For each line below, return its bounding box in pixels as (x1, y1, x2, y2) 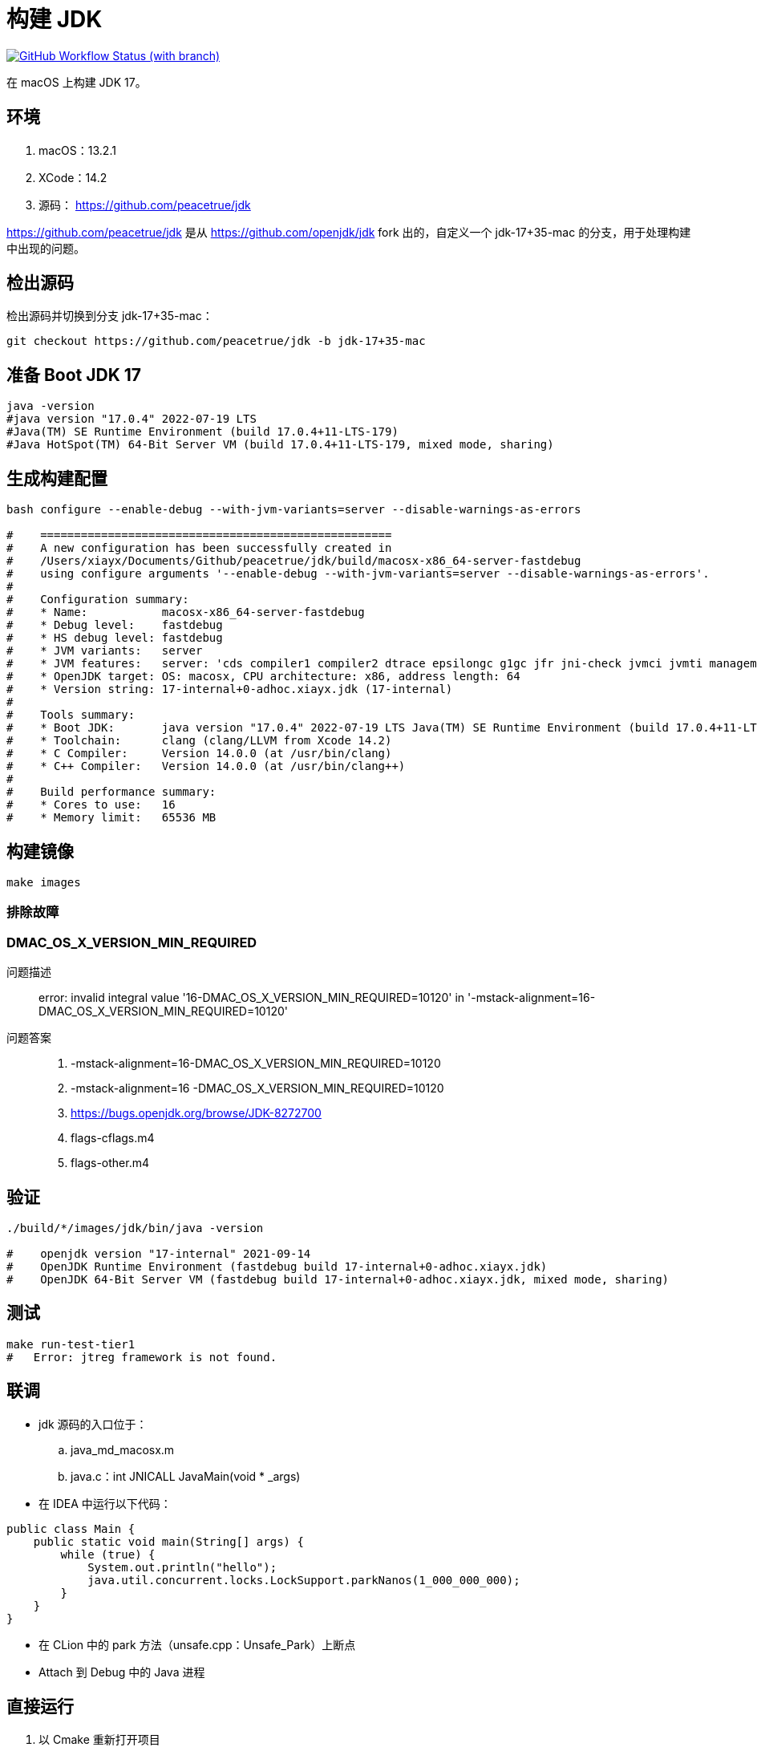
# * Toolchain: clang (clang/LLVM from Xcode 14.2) (6, 734, 392, 748)
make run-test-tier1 (6, 1337, 136, 1351)
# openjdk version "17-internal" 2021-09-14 (6, 1246, 311, 1260)
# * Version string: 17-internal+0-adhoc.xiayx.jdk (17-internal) (6, 683, 453, 696)
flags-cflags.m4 (71, 1131, 155, 1145)
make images (6, 875, 81, 889)
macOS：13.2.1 (38, 143, 116, 157)
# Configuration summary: (6, 593, 189, 606)
